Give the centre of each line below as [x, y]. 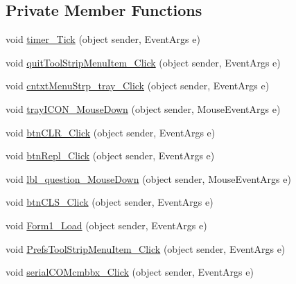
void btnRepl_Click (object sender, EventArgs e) [110, 156]
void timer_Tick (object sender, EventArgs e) [103, 39]
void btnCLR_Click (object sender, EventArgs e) [111, 132]
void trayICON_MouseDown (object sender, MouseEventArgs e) [143, 108]
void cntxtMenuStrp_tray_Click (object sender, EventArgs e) [138, 86]
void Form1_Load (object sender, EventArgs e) [106, 225]
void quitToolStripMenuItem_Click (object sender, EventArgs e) [143, 62]
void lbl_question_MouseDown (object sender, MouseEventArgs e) [148, 178]
